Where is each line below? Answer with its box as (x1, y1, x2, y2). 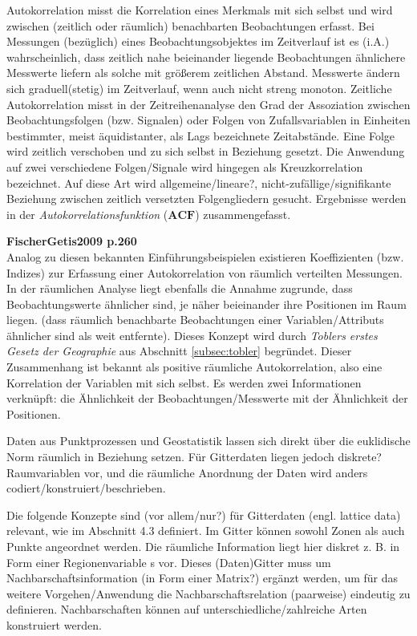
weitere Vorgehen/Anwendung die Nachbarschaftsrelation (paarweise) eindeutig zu (6, 585, 411, 602)
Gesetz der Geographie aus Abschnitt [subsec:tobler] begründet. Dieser (6, 342, 352, 359)
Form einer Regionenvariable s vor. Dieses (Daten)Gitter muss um (6, 553, 331, 570)
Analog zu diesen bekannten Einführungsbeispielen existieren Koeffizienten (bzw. (6, 248, 404, 265)
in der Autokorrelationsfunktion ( (6, 205, 168, 222)
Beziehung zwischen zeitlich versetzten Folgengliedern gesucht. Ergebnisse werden (6, 190, 407, 207)
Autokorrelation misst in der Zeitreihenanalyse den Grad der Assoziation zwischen (6, 95, 411, 112)
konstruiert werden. (6, 616, 102, 633)
